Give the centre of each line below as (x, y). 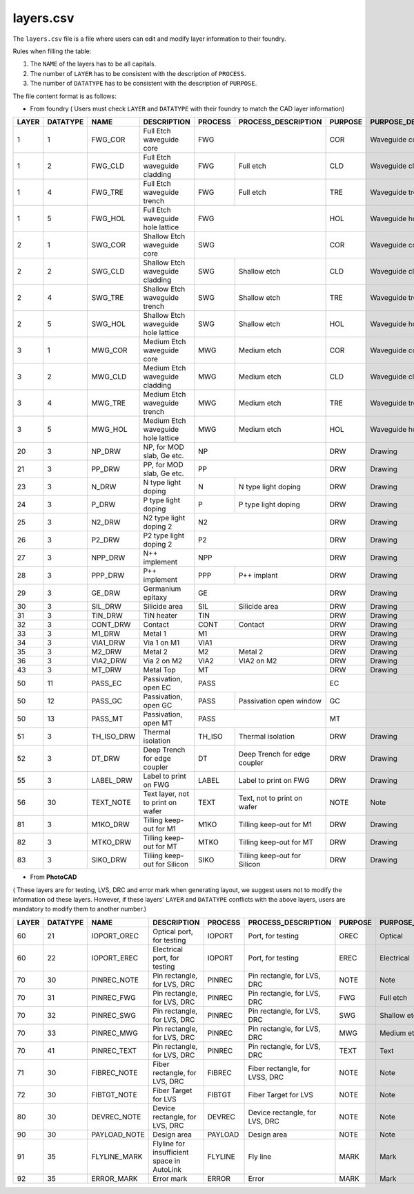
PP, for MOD (163, 465)
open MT (158, 723)
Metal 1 (155, 634)
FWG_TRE (107, 192)
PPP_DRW (108, 576)
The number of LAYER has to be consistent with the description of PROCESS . (138, 73)
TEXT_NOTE (111, 803)
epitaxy (155, 598)
